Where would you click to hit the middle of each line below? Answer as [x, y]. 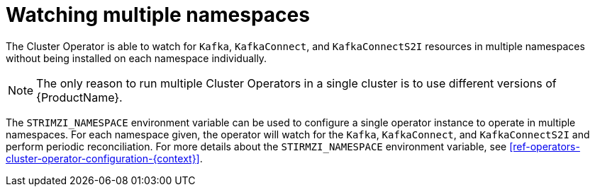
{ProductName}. [79, 97]
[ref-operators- [545, 146]
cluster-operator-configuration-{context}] [103, 158]
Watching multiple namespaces [158, 15]
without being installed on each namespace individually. [137, 58]
